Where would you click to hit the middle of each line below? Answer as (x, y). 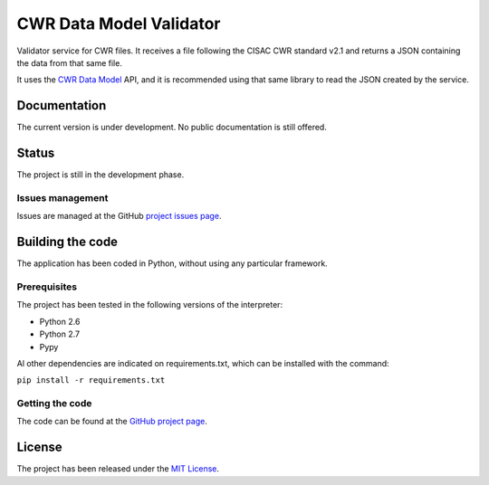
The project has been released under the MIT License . (118, 469)
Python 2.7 (60, 334)
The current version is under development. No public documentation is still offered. (172, 128)
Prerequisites (47, 287)
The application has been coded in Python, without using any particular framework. (172, 263)
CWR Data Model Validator (119, 24)
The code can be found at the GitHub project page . (112, 422)
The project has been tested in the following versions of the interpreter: (150, 305)
